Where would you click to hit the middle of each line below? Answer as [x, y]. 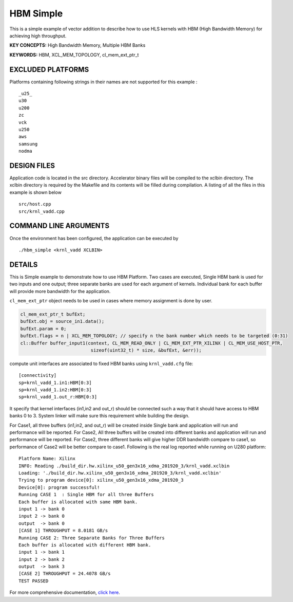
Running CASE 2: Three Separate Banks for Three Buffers [92, 538]
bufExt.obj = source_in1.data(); [62, 322]
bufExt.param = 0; [43, 329]
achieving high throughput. [38, 35]
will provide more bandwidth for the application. [60, 291]
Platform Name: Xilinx [47, 459]
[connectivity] [38, 376]
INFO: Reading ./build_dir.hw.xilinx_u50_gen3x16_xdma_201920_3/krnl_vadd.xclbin [124, 466]
